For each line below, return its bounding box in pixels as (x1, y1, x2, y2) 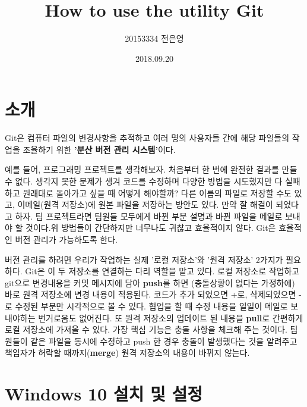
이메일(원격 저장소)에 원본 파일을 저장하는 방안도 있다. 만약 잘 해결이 (17, 198, 273, 211)
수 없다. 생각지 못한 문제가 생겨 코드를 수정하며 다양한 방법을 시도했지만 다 (5, 175, 283, 187)
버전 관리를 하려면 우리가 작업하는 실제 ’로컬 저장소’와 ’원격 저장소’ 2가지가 (5, 253, 283, 265)
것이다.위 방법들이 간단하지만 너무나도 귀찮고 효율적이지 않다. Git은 (26, 221, 276, 234)
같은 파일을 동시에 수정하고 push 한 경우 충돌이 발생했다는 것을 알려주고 (30, 334, 297, 347)
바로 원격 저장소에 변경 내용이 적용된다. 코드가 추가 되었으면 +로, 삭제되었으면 (5, 288, 296, 300)
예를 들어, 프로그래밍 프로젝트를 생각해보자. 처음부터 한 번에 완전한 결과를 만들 (5, 163, 297, 176)
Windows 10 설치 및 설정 (5, 381, 203, 406)
